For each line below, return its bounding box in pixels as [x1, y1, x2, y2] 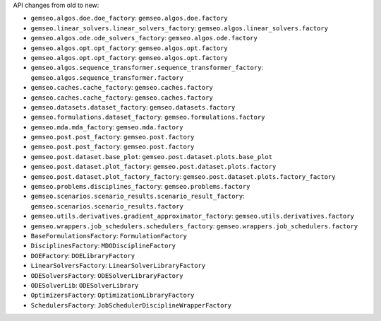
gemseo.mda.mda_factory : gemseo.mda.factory [30, 122, 183, 131]
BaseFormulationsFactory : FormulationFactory [30, 231, 187, 240]
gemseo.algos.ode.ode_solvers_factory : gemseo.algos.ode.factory [30, 34, 258, 42]
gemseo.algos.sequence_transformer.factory [30, 74, 183, 81]
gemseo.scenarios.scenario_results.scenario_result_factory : [30, 192, 245, 201]
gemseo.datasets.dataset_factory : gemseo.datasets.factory [30, 103, 236, 111]
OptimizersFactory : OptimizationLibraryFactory [30, 291, 195, 300]
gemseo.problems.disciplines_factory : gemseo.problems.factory [30, 182, 250, 191]
